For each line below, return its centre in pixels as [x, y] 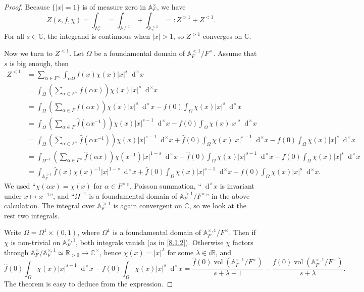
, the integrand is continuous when [96, 36]
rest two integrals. [32, 215]
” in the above [228, 195]
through [16, 252]
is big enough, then [39, 63]
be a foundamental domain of [139, 53]
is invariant [237, 185]
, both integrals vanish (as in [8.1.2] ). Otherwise [150, 242]
